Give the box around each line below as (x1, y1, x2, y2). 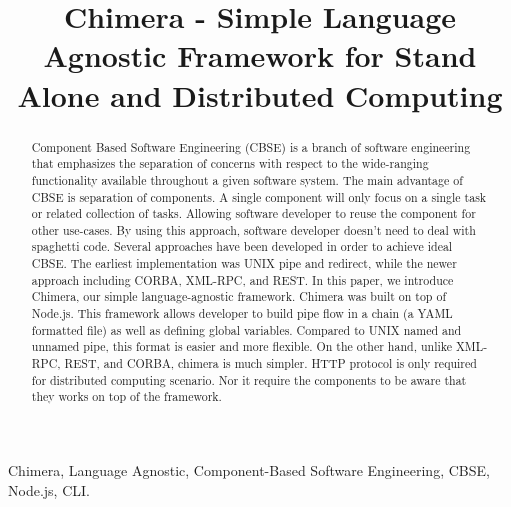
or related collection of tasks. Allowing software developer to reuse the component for (31, 205, 476, 222)
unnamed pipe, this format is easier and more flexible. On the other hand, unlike (31, 338, 452, 355)
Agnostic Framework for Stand (43, 35, 477, 76)
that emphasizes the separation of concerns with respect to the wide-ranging (31, 155, 429, 172)
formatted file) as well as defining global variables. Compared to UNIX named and (31, 321, 462, 338)
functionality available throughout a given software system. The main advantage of (31, 171, 463, 188)
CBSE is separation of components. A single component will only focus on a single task (31, 188, 487, 205)
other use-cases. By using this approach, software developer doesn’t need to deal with (31, 221, 476, 238)
